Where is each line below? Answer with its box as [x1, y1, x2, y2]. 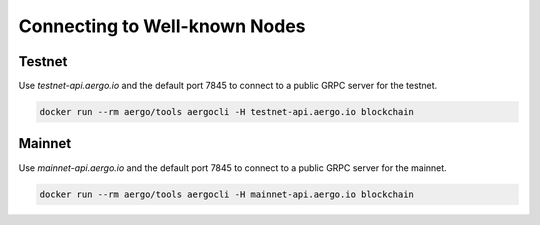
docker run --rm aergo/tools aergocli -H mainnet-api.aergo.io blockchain [39, 188, 415, 200]
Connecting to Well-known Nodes [18, 15, 306, 37]
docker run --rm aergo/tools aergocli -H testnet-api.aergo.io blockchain [39, 106, 415, 118]
